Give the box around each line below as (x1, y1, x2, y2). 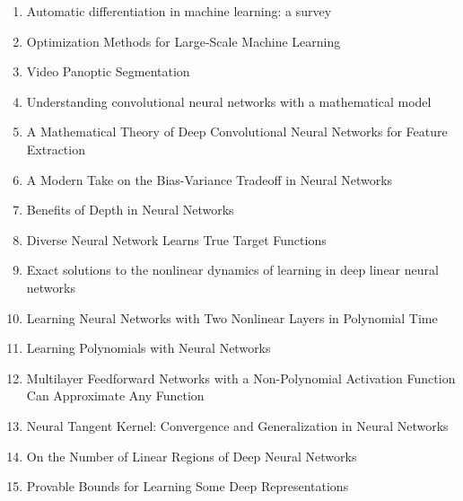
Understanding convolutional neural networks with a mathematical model (26, 92, 432, 110)
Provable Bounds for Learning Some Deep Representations (26, 477, 349, 496)
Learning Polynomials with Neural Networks (26, 338, 271, 357)
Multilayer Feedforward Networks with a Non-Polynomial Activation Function (26, 368, 456, 387)
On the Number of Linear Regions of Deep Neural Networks (26, 446, 357, 465)
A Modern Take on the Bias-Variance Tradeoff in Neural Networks (26, 170, 393, 189)
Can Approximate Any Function (26, 386, 205, 405)
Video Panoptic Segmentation (26, 62, 190, 81)
